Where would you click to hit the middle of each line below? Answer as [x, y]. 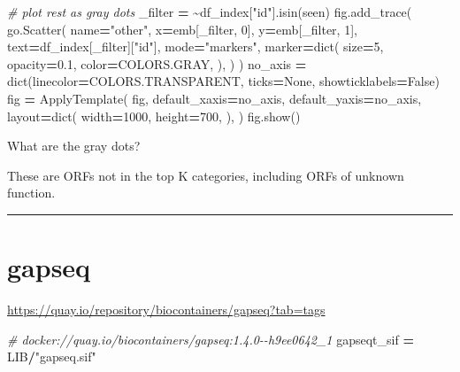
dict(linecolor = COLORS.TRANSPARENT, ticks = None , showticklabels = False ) [223, 81]
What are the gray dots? [74, 146]
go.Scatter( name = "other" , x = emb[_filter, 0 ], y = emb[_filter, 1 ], [182, 29]
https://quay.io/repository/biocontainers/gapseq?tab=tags [166, 310]
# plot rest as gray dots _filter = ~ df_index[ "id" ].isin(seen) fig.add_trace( [210, 12]
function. [31, 193]
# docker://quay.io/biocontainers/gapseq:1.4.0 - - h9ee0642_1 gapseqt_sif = [211, 339]
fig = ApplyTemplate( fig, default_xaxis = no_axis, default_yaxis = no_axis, [215, 98]
